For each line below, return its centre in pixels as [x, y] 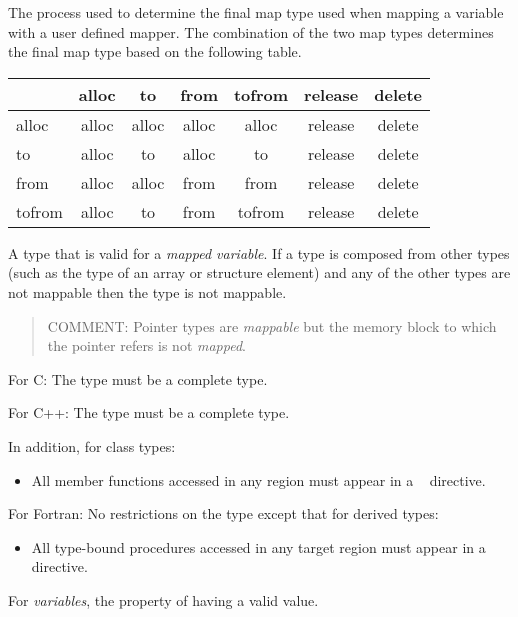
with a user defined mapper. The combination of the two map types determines [251, 31]
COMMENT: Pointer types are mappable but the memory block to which [272, 325]
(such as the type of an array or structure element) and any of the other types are [259, 272]
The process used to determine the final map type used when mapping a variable [256, 12]
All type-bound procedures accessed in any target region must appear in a [258, 546]
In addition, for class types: [92, 445]
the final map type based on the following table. [155, 51]
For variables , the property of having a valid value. [163, 599]
